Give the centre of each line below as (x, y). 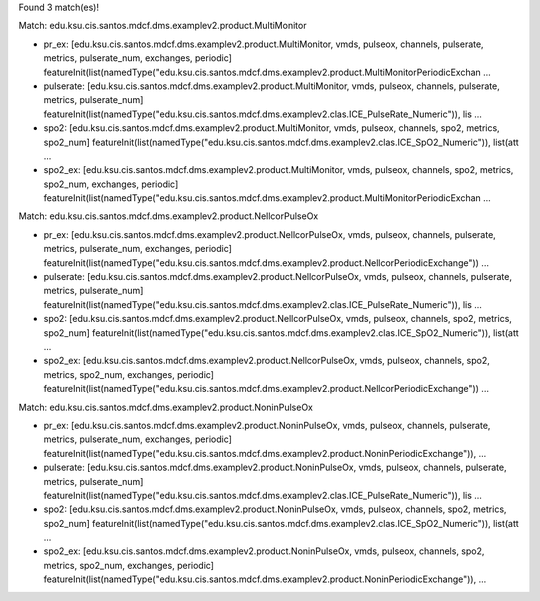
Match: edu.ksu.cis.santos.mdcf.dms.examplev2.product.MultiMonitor (162, 26)
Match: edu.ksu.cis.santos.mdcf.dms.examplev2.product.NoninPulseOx (166, 407)
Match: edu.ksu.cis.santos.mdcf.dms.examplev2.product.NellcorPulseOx (168, 216)
